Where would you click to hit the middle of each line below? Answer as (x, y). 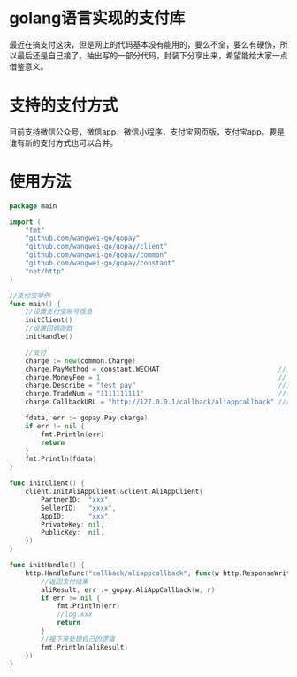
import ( (25, 222)
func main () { (35, 304)
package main (33, 206)
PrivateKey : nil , (72, 524)
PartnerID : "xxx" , (77, 500)
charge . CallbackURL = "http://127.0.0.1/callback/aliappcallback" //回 (159, 402)
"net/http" (45, 271)
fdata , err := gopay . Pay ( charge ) (87, 418)
